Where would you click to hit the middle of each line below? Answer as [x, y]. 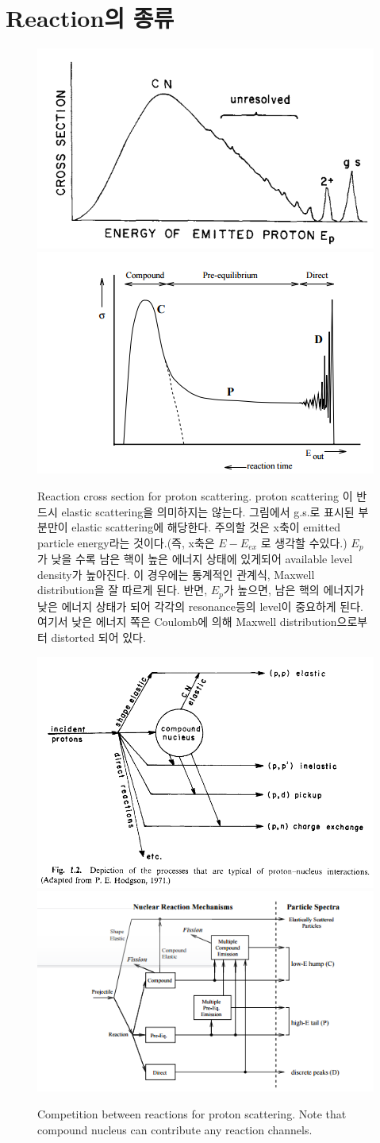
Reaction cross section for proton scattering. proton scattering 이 [195, 495]
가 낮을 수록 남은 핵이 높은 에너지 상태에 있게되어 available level [195, 559]
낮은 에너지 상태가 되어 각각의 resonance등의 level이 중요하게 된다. [200, 606]
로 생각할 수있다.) [304, 542]
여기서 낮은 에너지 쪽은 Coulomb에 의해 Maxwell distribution [187, 622]
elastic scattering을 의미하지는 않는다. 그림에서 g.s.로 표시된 [208, 511]
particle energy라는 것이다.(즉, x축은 [126, 542]
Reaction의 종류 [90, 18]
